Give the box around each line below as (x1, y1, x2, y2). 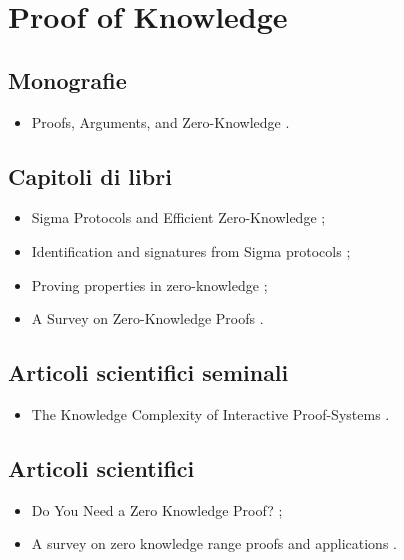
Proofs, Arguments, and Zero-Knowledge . (31, 111, 290, 132)
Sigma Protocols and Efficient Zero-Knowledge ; (31, 207, 326, 228)
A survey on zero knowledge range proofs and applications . (31, 533, 397, 554)
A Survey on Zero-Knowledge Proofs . (31, 308, 264, 329)
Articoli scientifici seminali (8, 357, 289, 388)
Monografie (8, 64, 127, 95)
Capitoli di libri (8, 160, 172, 191)
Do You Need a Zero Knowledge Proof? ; (31, 499, 283, 520)
